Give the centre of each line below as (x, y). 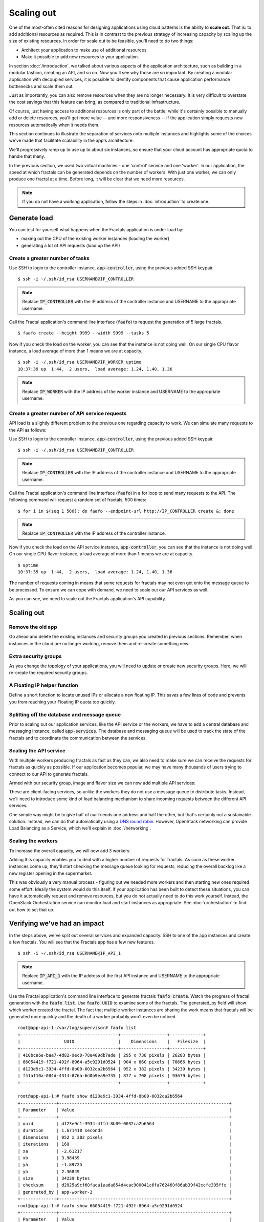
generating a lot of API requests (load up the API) (71, 245)
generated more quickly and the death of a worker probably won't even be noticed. (93, 1017)
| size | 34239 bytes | (125, 1178)
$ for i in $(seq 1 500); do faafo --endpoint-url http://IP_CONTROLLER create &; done (126, 511)
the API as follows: (28, 430)
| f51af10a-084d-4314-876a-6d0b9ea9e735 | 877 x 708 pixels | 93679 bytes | (112, 1076)
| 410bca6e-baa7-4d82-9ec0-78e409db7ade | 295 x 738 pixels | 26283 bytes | (112, 1055)
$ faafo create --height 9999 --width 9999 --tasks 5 (83, 333)
